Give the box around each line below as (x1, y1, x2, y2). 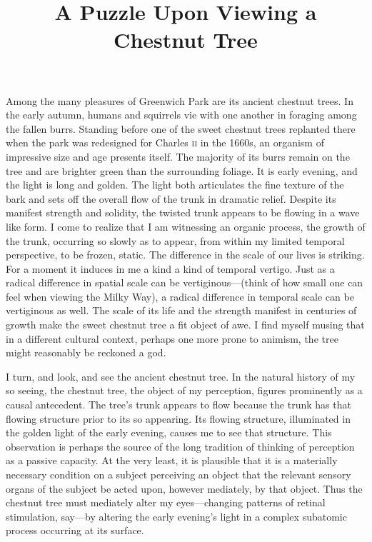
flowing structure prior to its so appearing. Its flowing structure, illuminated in (6, 411, 351, 426)
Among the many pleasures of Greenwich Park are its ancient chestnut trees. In (6, 93, 353, 108)
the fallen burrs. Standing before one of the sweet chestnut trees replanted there (6, 121, 356, 136)
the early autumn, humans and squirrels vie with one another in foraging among (6, 107, 357, 122)
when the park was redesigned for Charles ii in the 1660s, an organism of (6, 135, 324, 150)
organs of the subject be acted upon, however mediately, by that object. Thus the (6, 481, 363, 496)
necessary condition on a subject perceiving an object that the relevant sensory (6, 467, 351, 481)
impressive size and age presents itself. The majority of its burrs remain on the (6, 149, 350, 164)
